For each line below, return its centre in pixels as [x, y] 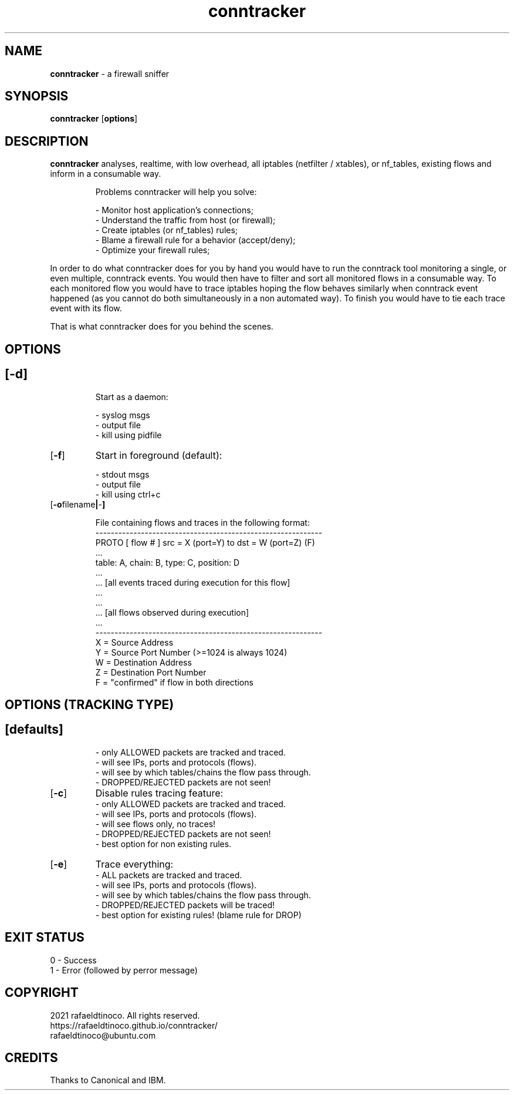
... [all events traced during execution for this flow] [193, 582]
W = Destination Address [143, 662]
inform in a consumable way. [106, 174]
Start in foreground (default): [159, 455]
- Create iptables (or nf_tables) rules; [167, 230]
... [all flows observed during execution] [172, 612]
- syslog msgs [123, 415]
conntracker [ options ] [94, 119]
